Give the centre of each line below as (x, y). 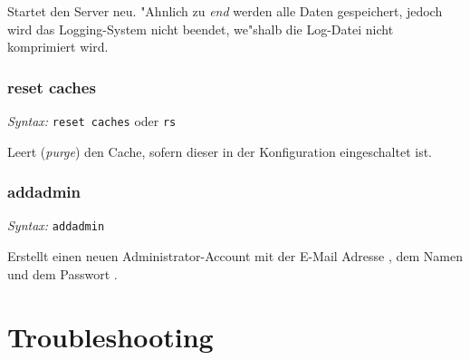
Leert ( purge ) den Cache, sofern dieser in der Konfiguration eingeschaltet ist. (220, 151)
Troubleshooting (110, 336)
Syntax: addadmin (56, 225)
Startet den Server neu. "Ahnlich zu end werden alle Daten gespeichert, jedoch (225, 11)
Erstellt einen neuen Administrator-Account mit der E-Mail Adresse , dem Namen (235, 256)
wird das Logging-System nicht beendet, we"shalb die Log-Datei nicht (201, 29)
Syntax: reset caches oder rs (92, 121)
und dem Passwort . (62, 273)
